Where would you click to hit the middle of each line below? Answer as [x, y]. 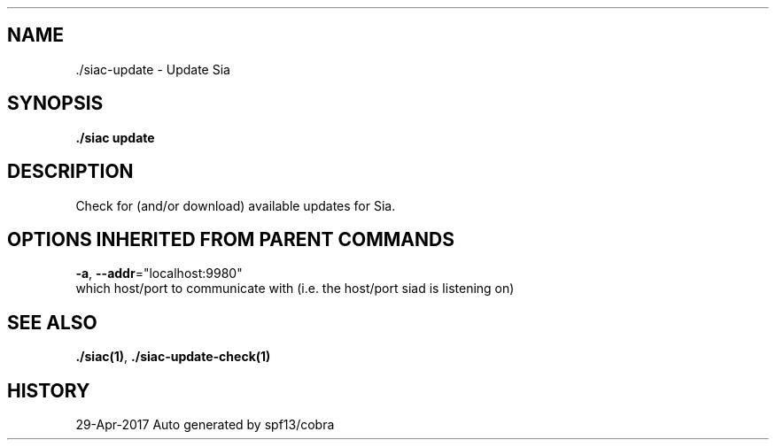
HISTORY [49, 390]
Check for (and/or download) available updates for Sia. [236, 205]
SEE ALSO [52, 322]
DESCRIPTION [70, 172]
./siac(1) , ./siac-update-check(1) [173, 357]
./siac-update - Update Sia [153, 69]
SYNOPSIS [55, 104]
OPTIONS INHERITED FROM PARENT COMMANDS [231, 239]
